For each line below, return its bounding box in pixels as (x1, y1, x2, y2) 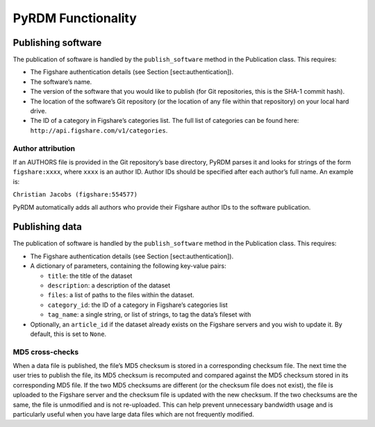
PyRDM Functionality (12, 10, 137, 26)
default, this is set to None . (30, 330, 107, 338)
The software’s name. (30, 77, 92, 86)
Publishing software (12, 37, 102, 49)
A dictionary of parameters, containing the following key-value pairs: (30, 262, 227, 270)
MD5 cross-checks (12, 347, 79, 357)
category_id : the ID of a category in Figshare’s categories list (47, 301, 228, 309)
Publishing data (12, 221, 83, 233)
